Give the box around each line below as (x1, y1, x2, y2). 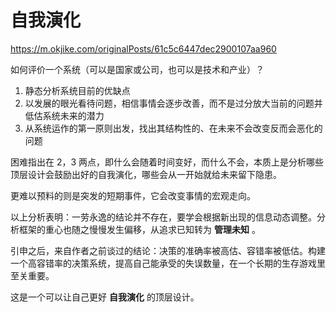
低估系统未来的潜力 (24, 109, 105, 121)
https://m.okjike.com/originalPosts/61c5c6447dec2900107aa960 (10, 42, 277, 55)
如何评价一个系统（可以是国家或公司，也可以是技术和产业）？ (10, 63, 265, 75)
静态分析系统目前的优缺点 (24, 84, 131, 96)
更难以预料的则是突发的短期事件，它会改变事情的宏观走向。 (10, 189, 256, 201)
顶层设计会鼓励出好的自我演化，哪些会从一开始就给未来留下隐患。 (10, 168, 282, 180)
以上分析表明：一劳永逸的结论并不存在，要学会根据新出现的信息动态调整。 (10, 211, 317, 223)
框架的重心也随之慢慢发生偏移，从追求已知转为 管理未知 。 (18, 223, 261, 235)
